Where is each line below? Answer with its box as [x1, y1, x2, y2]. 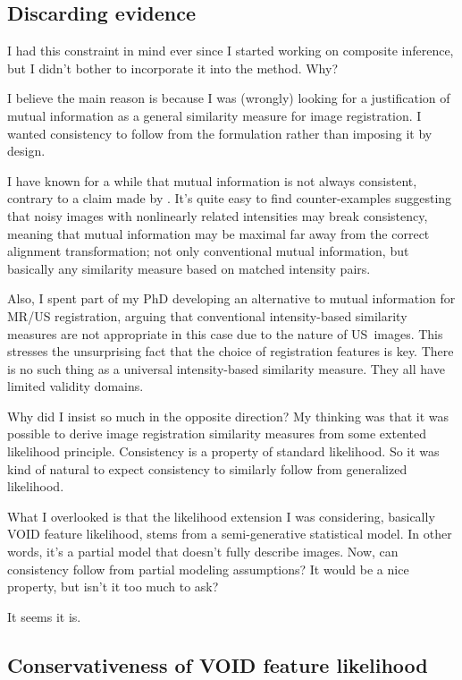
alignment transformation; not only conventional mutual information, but [7, 242, 409, 260]
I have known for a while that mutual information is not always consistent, [7, 171, 417, 190]
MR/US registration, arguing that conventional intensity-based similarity [7, 306, 407, 325]
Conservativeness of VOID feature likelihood [7, 650, 428, 678]
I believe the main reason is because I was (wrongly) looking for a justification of [7, 89, 450, 107]
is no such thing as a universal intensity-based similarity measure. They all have [7, 359, 445, 378]
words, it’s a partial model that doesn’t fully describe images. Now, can [7, 542, 399, 561]
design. [7, 141, 46, 160]
